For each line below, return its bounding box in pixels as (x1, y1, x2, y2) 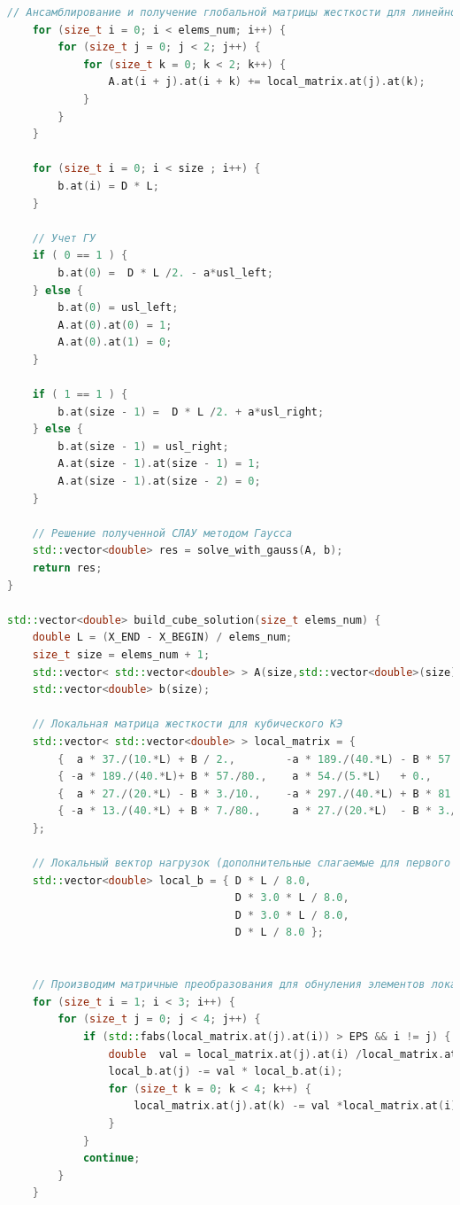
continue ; (82, 1152, 141, 1165)
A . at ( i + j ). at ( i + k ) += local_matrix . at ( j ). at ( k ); (108, 75, 425, 89)
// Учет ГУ (32, 231, 96, 245)
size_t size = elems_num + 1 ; (32, 648, 211, 661)
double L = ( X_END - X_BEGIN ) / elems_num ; (32, 631, 293, 644)
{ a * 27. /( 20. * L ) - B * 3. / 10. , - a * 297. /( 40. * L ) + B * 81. (57, 787, 457, 800)
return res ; (32, 562, 103, 574)
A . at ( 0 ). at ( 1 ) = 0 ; (57, 336, 172, 349)
